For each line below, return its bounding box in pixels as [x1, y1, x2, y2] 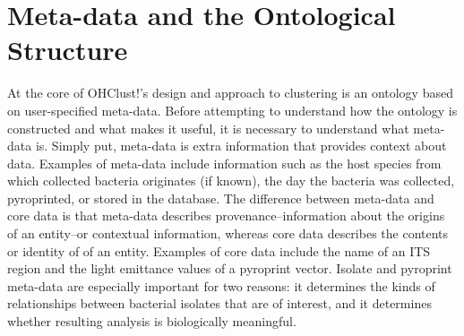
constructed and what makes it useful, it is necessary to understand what [7, 118, 409, 137]
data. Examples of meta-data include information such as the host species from [7, 153, 442, 172]
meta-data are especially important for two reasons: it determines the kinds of [7, 276, 435, 295]
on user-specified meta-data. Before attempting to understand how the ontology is [7, 100, 458, 119]
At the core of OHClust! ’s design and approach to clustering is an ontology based [7, 83, 453, 102]
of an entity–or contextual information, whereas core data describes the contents [7, 224, 449, 243]
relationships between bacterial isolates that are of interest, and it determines [7, 294, 432, 313]
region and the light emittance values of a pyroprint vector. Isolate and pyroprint [7, 259, 452, 278]
